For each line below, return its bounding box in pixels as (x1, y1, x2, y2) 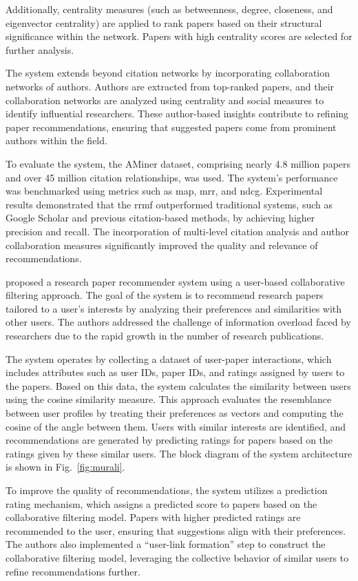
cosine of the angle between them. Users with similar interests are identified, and (6, 419, 346, 433)
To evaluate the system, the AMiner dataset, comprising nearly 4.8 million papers (6, 156, 351, 170)
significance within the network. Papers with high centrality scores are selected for (6, 29, 352, 43)
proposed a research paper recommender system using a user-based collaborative (6, 274, 345, 288)
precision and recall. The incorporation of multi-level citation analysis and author (6, 224, 350, 238)
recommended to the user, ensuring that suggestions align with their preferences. (6, 523, 346, 538)
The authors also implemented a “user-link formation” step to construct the (6, 537, 326, 551)
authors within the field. (6, 133, 107, 148)
